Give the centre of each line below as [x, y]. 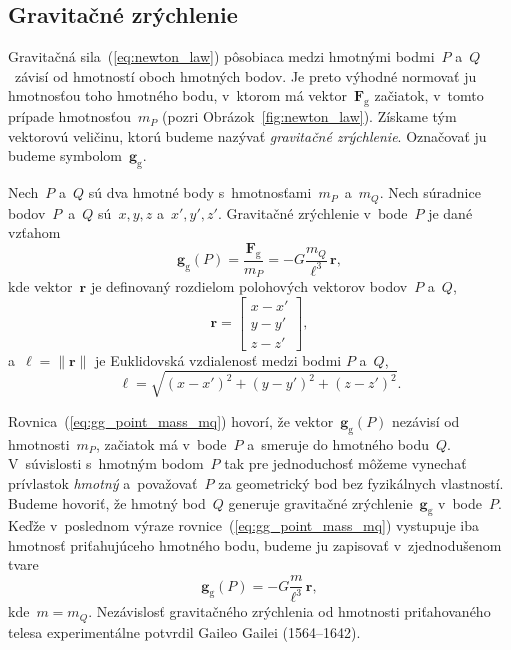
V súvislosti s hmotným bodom [106, 463]
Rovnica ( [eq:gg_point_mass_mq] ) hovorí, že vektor [171, 420]
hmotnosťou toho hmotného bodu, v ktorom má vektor [177, 95]
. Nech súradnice [430, 192]
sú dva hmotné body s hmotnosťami [200, 192]
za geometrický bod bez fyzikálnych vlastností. [361, 482]
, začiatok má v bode [161, 443]
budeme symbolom [65, 155]
